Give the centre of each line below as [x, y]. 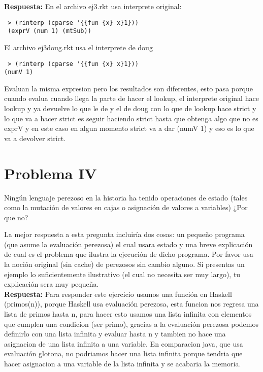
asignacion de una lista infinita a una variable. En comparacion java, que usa [124, 343]
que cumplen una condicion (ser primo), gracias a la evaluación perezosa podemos [131, 324]
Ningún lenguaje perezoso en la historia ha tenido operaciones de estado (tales [126, 197]
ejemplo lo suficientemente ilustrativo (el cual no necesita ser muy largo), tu [122, 274]
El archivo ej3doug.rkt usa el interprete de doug [78, 47]
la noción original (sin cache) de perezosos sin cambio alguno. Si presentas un [124, 264]
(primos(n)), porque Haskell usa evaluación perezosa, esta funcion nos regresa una [131, 304]
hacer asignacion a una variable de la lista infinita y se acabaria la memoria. [123, 363]
